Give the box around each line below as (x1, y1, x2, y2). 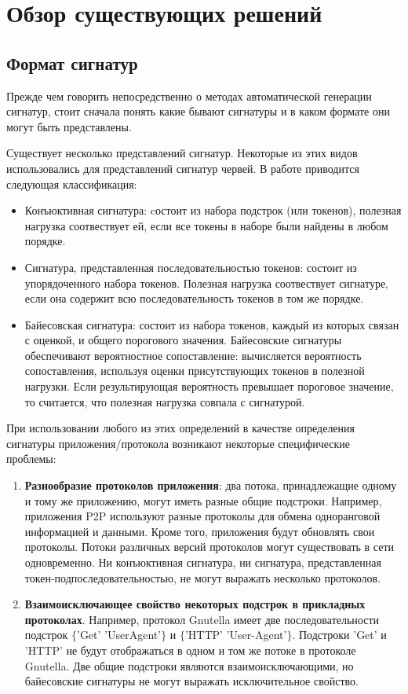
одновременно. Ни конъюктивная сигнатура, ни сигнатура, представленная (24, 554, 381, 571)
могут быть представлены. (6, 118, 132, 134)
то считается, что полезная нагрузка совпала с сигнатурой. (24, 393, 305, 409)
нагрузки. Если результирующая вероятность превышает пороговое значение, (24, 378, 394, 395)
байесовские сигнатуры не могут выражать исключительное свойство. (24, 673, 359, 689)
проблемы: (6, 450, 56, 467)
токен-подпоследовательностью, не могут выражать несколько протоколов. (24, 569, 381, 586)
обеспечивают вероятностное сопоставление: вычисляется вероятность (24, 347, 362, 363)
